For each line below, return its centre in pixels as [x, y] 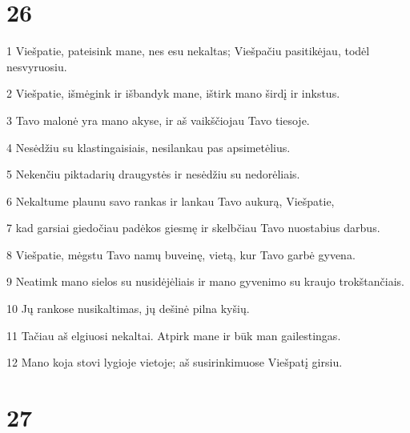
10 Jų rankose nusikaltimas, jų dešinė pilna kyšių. [128, 309]
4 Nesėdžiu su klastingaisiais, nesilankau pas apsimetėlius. [149, 147]
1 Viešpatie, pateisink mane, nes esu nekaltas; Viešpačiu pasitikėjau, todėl [188, 51]
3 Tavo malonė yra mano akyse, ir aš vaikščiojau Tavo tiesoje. [158, 120]
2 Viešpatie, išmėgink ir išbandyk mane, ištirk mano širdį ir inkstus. [173, 93]
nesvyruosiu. [37, 66]
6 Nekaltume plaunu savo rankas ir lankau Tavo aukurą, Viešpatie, [171, 200]
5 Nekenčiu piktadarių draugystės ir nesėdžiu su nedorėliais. [153, 174]
